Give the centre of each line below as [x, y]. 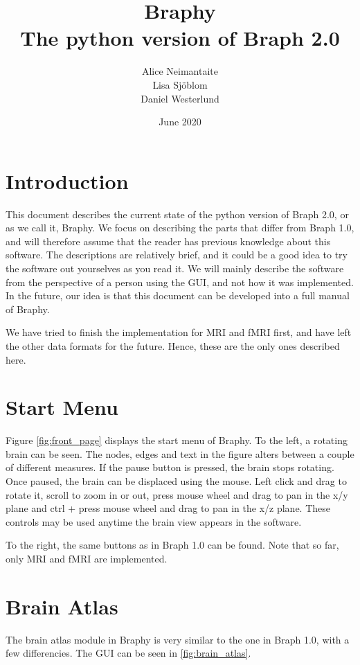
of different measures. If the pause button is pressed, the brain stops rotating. [170, 467]
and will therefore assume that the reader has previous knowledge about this [168, 241]
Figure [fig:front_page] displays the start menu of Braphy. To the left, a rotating [177, 440]
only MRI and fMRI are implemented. [87, 559]
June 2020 [180, 122]
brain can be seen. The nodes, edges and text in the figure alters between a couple [180, 453]
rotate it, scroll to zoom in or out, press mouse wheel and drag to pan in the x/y [177, 494]
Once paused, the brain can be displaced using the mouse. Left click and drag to [176, 481]
